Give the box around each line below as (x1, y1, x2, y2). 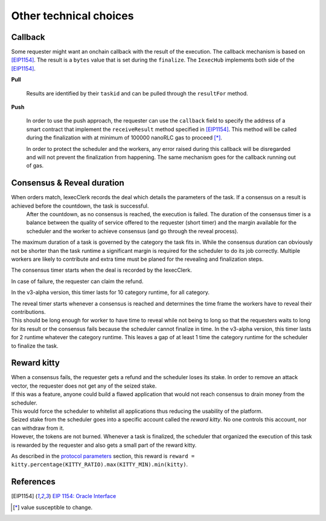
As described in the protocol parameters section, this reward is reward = (11, 452, 195, 459)
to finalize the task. (11, 342, 59, 350)
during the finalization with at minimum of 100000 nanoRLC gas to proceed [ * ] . (26, 134, 223, 141)
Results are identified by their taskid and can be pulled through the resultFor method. (26, 89, 249, 97)
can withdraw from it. (11, 424, 65, 432)
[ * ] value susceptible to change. (13, 503, 93, 511)
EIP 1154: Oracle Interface (52, 493, 117, 500)
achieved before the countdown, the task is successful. (11, 202, 149, 209)
